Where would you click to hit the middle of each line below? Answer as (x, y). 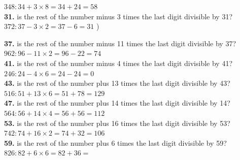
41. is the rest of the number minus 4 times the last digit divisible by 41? (118, 63)
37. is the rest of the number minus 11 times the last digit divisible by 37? (120, 43)
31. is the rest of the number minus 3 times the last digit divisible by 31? (118, 16)
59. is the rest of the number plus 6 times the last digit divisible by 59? (115, 142)
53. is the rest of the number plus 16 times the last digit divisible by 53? (117, 123)
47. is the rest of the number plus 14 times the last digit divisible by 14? (117, 103)
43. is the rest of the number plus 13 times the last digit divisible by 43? (117, 83)
